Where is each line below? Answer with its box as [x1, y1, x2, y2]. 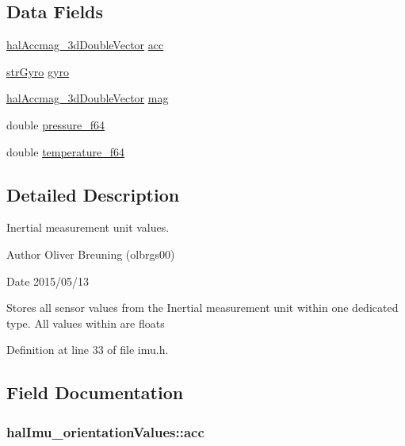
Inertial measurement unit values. [6, 219, 170, 236]
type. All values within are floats [6, 314, 165, 331]
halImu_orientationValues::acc [6, 421, 204, 441]
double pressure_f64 [6, 116, 105, 133]
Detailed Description [6, 182, 180, 206]
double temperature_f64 [6, 143, 125, 160]
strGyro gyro [6, 63, 69, 79]
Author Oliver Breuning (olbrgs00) [6, 245, 175, 262]
